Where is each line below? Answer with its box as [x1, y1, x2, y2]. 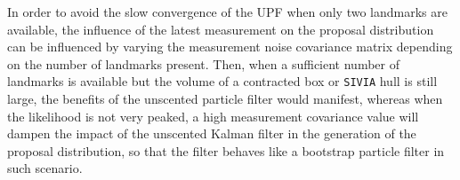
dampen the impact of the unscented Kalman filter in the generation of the [7, 124, 416, 143]
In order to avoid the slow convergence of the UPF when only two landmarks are [7, 3, 448, 20]
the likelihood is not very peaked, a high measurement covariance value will [7, 106, 419, 125]
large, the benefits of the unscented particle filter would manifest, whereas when [7, 90, 443, 108]
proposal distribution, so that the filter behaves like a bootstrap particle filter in [7, 141, 445, 160]
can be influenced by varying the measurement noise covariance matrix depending [7, 37, 453, 56]
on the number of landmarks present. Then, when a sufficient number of [7, 54, 399, 73]
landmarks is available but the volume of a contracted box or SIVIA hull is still [7, 72, 438, 90]
